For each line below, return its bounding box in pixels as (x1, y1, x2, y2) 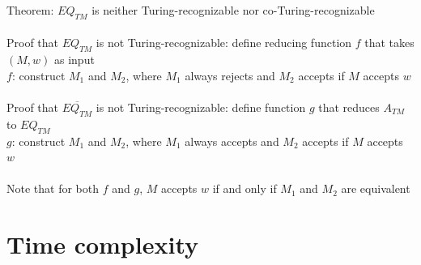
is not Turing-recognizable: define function (96, 98, 306, 115)
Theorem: (6, 2, 54, 18)
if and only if (212, 180, 277, 197)
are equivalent (341, 180, 410, 197)
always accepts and (185, 132, 279, 149)
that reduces (318, 98, 380, 115)
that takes (364, 34, 415, 51)
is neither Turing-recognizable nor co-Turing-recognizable (91, 2, 375, 18)
